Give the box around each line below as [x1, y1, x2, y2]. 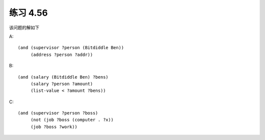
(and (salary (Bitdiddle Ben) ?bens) [18, 74, 109, 80]
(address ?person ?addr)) [30, 52, 93, 57]
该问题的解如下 [9, 25, 39, 30]
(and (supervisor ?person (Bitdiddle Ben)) [18, 45, 124, 51]
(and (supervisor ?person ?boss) [18, 111, 98, 116]
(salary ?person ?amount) [30, 81, 93, 86]
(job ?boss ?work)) [30, 124, 78, 130]
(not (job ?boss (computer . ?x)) [30, 117, 114, 123]
